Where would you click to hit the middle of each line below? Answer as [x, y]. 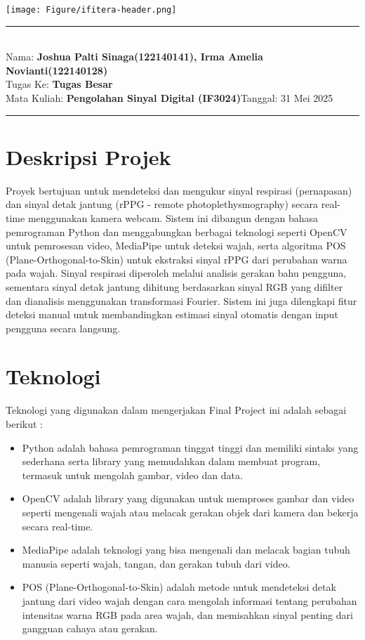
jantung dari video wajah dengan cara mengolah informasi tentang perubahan [190, 600]
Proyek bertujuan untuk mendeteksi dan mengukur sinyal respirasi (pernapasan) [179, 190]
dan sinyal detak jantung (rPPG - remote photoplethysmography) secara [162, 204]
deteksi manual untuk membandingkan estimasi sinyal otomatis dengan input [172, 314]
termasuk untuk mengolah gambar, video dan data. [132, 475]
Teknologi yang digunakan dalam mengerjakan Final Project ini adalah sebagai [176, 410]
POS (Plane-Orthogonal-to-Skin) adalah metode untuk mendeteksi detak [179, 587]
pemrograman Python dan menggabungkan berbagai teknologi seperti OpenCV [177, 231]
